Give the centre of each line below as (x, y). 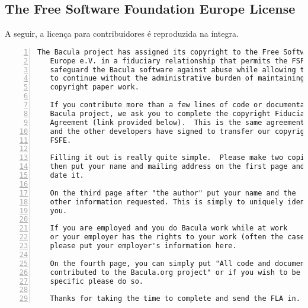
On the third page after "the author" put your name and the (173, 193)
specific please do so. (97, 281)
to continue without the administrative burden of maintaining (177, 78)
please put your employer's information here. (143, 246)
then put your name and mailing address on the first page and (177, 167)
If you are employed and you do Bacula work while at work (169, 228)
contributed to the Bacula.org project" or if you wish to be (175, 272)
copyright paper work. (94, 87)
